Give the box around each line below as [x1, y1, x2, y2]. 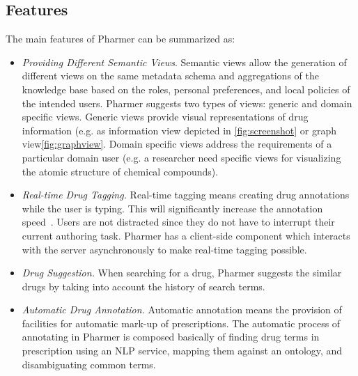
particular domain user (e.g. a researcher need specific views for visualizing [22, 150, 341, 164]
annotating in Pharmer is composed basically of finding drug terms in [22, 329, 320, 344]
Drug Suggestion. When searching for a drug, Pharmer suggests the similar [22, 265, 342, 280]
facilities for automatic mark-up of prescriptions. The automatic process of [22, 315, 341, 330]
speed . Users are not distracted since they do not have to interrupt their [22, 214, 335, 229]
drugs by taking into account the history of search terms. [22, 279, 265, 293]
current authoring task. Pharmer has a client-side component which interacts [22, 228, 350, 242]
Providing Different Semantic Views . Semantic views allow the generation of [22, 54, 347, 69]
